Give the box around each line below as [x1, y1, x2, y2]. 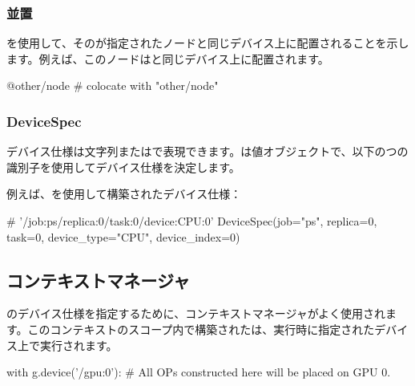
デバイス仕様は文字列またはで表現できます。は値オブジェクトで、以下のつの [6, 143, 409, 160]
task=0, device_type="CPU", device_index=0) [6, 228, 240, 245]
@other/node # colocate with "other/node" [6, 77, 219, 94]
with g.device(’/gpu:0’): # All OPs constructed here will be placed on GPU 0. [6, 364, 391, 380]
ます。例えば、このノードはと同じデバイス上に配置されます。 [6, 50, 329, 67]
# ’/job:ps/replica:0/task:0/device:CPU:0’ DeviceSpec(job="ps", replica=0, [6, 213, 377, 229]
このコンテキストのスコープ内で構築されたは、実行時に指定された [27, 320, 375, 337]
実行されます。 [39, 336, 118, 353]
